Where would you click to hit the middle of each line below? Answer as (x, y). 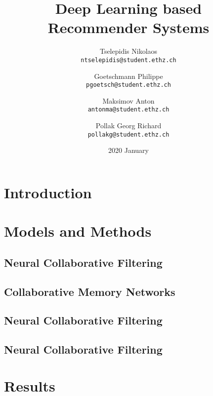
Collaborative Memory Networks (90, 291)
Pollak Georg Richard (128, 126)
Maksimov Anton (128, 100)
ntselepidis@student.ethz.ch (128, 60)
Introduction (48, 192)
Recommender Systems (128, 27)
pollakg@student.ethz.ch (128, 134)
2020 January (128, 150)
